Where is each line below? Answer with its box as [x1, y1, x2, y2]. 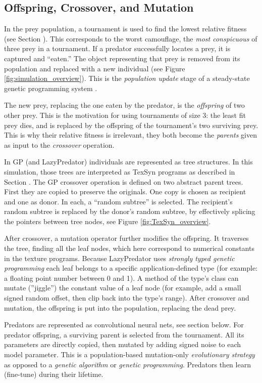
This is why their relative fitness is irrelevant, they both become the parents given [4, 130, 257, 140]
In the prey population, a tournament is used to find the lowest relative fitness [4, 23, 247, 34]
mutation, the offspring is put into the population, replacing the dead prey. [4, 302, 236, 313]
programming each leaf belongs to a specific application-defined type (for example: [4, 263, 258, 273]
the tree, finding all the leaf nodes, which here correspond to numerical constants [4, 243, 254, 253]
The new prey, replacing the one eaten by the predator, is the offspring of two [4, 100, 245, 110]
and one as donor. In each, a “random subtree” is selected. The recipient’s [4, 196, 233, 206]
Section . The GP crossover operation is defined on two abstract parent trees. [4, 176, 243, 187]
